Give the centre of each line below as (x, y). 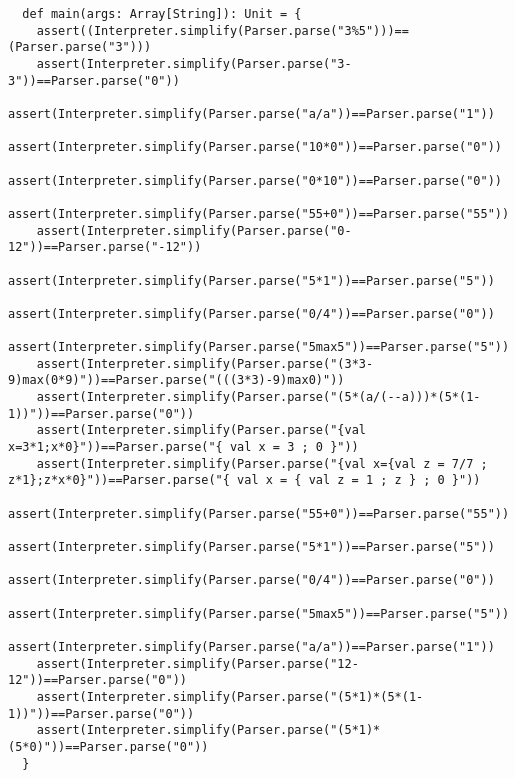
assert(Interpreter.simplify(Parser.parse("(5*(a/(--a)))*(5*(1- (258, 397)
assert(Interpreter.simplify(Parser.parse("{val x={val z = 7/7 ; (262, 463)
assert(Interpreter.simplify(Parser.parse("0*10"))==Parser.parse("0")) (255, 180)
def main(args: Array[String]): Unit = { (162, 14)
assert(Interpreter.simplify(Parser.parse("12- (197, 663)
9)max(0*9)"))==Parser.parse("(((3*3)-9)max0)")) (176, 380)
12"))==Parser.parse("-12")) (105, 247)
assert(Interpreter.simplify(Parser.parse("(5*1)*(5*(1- (230, 696)
